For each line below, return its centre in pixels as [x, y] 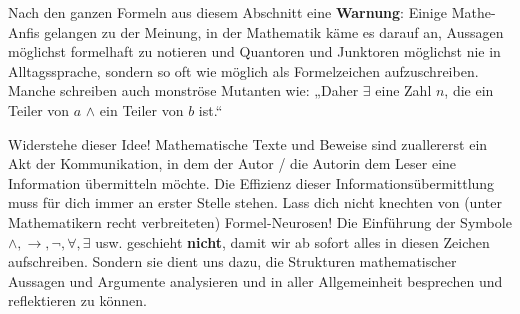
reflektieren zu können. [77, 300]
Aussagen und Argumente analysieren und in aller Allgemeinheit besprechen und [255, 280]
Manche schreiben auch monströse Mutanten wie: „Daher [183, 90]
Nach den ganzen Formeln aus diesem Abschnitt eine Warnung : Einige [227, 12]
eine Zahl [403, 90]
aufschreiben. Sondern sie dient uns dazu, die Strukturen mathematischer [232, 261]
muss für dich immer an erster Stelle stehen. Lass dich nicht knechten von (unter [255, 202]
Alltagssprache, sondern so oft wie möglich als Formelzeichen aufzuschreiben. [243, 70]
